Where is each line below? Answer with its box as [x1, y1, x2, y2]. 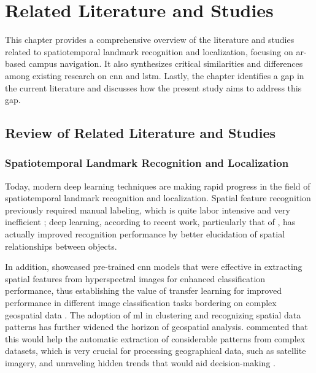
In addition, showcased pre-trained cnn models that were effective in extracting [5, 260, 303, 273]
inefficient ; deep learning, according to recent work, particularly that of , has [5, 215, 296, 228]
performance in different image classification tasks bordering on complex [5, 296, 277, 309]
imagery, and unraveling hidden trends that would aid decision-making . [5, 356, 276, 369]
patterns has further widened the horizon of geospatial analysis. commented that [5, 320, 308, 333]
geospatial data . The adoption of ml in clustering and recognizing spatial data [5, 308, 301, 321]
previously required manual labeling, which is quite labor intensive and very [5, 203, 290, 216]
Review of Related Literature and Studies [5, 123, 276, 142]
